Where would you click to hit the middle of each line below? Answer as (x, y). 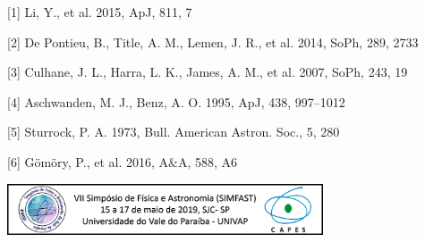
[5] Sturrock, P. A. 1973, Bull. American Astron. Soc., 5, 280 (174, 132)
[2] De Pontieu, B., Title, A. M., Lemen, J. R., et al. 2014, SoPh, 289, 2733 (213, 42)
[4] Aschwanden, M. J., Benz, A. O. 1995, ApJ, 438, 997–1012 (176, 101)
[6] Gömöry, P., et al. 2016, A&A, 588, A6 (123, 161)
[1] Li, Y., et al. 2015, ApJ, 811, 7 (100, 12)
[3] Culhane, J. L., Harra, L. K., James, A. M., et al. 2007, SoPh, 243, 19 (208, 72)
